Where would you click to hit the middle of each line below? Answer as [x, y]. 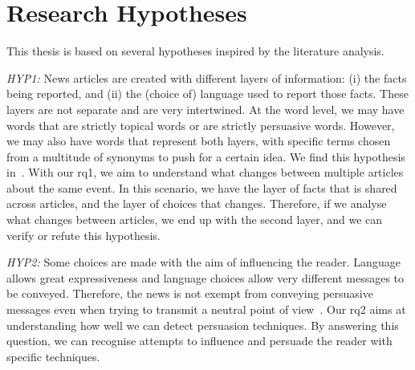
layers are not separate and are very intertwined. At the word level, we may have [205, 109]
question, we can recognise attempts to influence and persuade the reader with [199, 341]
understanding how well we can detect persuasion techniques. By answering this [203, 325]
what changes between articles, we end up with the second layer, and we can [195, 220]
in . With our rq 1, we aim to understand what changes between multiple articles [205, 172]
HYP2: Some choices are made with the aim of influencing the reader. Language [203, 262]
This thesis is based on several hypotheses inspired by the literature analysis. [195, 51]
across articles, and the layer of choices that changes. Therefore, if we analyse [197, 203]
